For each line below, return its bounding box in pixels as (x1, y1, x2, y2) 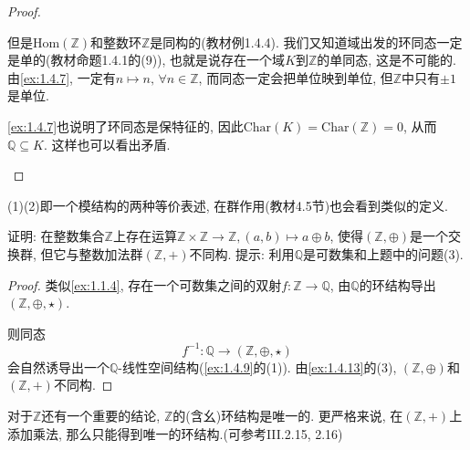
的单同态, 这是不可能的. (317, 50, 456, 69)
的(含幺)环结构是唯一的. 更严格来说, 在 (172, 406, 403, 424)
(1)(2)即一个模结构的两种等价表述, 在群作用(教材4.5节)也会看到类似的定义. (7, 195, 449, 215)
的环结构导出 (359, 275, 436, 294)
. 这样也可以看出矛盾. (43, 134, 171, 153)
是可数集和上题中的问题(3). (302, 244, 464, 263)
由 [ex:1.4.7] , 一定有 (7, 68, 116, 87)
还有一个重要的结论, (41, 406, 161, 424)
